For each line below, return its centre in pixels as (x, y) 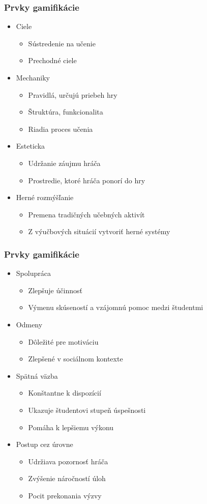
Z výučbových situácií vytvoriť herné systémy (99, 231)
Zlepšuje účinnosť (55, 290)
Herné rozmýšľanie (45, 197)
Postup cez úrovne (45, 444)
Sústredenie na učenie (62, 43)
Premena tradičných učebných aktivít (86, 214)
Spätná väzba (37, 375)
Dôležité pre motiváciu (63, 341)
